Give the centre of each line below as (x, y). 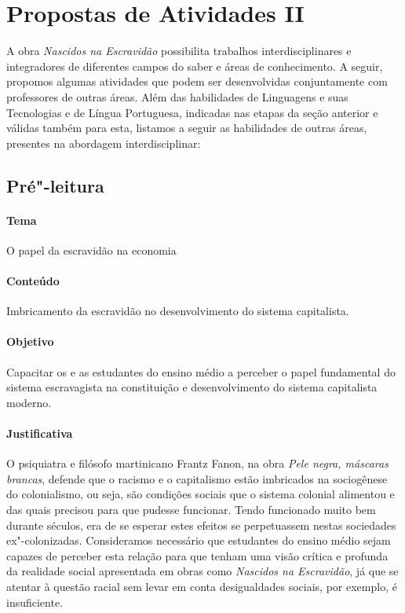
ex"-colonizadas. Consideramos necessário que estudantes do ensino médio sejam (199, 540)
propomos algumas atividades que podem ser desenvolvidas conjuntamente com (197, 81)
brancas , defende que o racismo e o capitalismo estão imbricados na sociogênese (197, 478)
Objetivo (30, 341)
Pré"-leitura (55, 185)
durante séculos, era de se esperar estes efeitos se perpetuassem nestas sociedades (201, 525)
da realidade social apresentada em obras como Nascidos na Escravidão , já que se (202, 571)
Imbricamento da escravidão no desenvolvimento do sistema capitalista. (178, 311)
